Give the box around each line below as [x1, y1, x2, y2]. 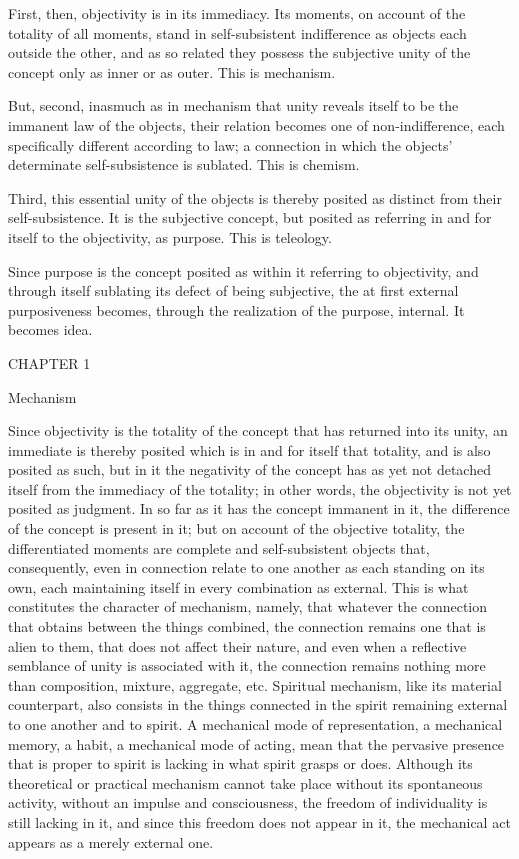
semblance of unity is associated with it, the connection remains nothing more [8, 655, 486, 676]
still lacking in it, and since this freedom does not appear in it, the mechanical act [8, 811, 511, 832]
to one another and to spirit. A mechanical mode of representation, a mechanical [8, 714, 503, 734]
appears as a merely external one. [8, 831, 214, 852]
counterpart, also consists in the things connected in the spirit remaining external [8, 694, 508, 715]
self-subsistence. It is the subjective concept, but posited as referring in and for [8, 207, 492, 228]
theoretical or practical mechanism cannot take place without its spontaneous [8, 772, 483, 793]
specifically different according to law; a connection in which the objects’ [8, 134, 453, 155]
